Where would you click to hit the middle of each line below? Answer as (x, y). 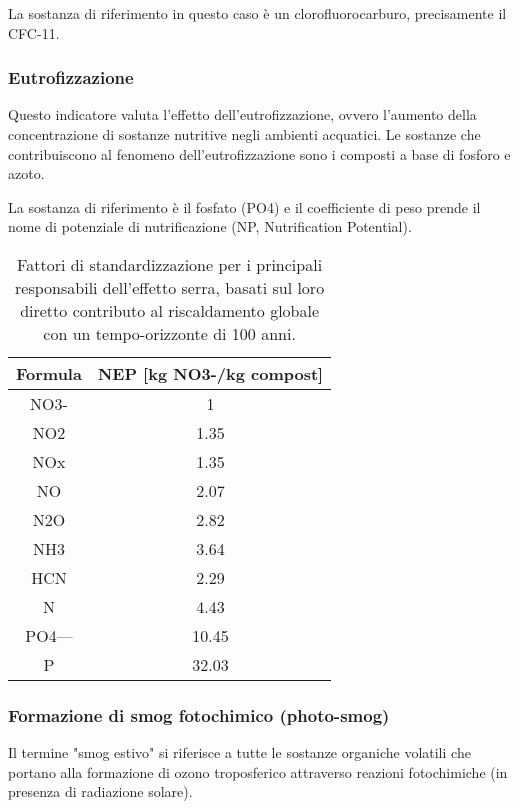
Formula (49, 373)
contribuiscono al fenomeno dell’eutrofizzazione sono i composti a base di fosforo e (259, 153)
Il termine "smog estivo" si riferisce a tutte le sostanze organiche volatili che (239, 752)
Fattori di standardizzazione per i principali (170, 264)
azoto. (26, 173)
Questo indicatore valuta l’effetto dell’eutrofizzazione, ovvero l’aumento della (242, 114)
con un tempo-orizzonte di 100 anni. (169, 333)
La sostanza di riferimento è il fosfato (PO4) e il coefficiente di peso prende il (244, 206)
